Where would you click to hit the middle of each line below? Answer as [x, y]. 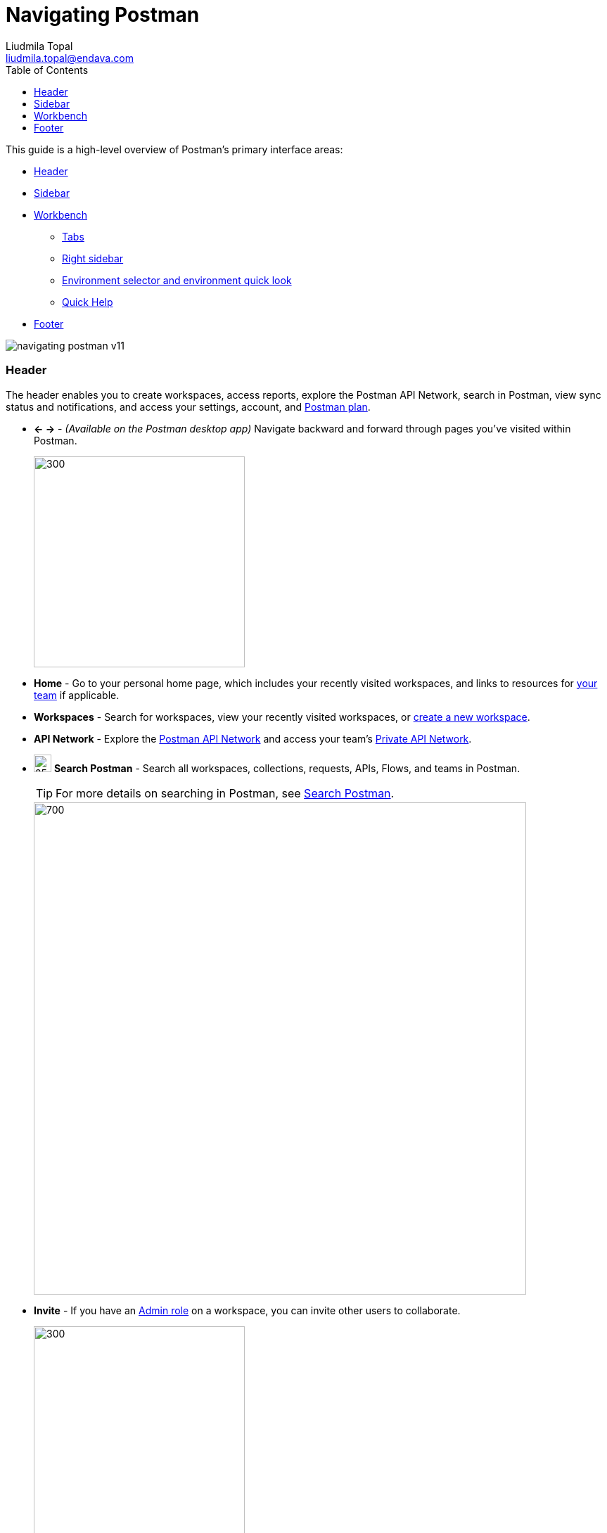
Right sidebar [93, 258]
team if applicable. [77, 695]
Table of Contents [47, 70]
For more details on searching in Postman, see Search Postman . [225, 793]
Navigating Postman [103, 15]
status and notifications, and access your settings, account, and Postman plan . [188, 406]
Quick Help [88, 302]
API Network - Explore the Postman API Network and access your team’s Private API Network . [253, 738]
